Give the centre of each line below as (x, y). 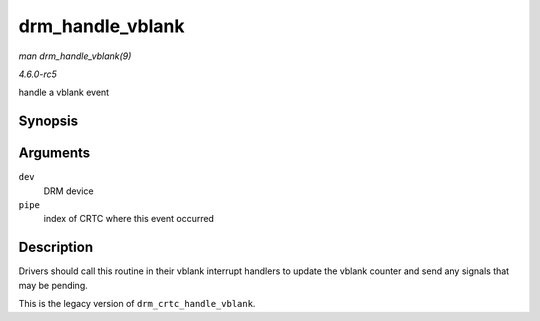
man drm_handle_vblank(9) (75, 56)
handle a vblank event (64, 92)
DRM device (68, 191)
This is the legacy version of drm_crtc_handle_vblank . (137, 304)
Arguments (54, 153)
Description (56, 247)
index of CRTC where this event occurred (129, 219)
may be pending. (53, 285)
